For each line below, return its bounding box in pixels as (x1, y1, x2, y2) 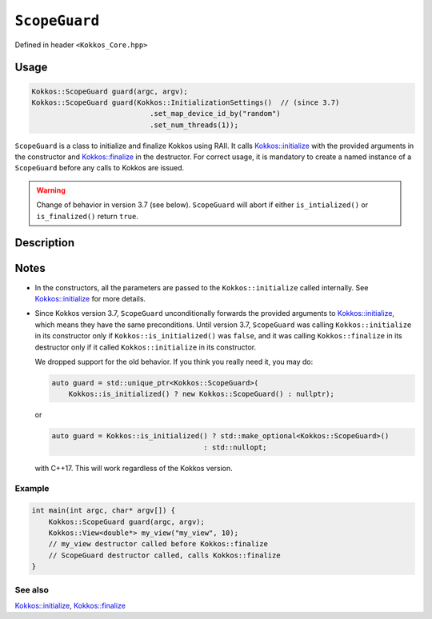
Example (14, 483, 50, 494)
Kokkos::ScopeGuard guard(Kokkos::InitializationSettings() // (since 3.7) (31, 98, 340, 107)
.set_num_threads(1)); (149, 120, 239, 130)
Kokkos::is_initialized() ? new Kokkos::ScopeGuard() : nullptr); (68, 389, 335, 399)
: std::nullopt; (203, 442, 267, 452)
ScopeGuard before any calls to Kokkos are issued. (14, 163, 185, 173)
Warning (36, 185, 66, 195)
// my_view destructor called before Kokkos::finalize (48, 540, 268, 549)
